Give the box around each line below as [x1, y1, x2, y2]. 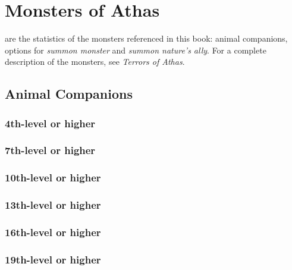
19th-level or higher [5, 252, 101, 266]
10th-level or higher [5, 170, 101, 185]
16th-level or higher [5, 224, 101, 239]
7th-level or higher [5, 143, 96, 158]
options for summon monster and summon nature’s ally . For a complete [5, 43, 266, 56]
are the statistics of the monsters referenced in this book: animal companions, [5, 32, 288, 45]
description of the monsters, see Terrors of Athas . [5, 55, 185, 68]
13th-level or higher [5, 197, 101, 212]
